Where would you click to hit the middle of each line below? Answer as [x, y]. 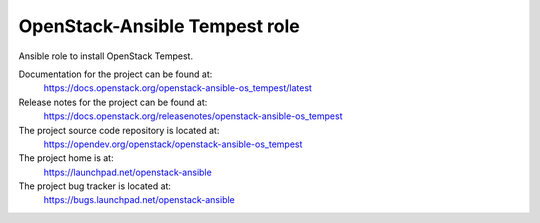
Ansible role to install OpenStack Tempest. [106, 56]
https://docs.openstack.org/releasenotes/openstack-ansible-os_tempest [193, 116]
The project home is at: [66, 158]
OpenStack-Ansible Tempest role [159, 26]
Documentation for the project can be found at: [115, 74]
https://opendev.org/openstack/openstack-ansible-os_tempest [173, 144]
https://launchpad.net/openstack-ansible [127, 172]
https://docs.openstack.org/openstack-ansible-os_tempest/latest [177, 88]
